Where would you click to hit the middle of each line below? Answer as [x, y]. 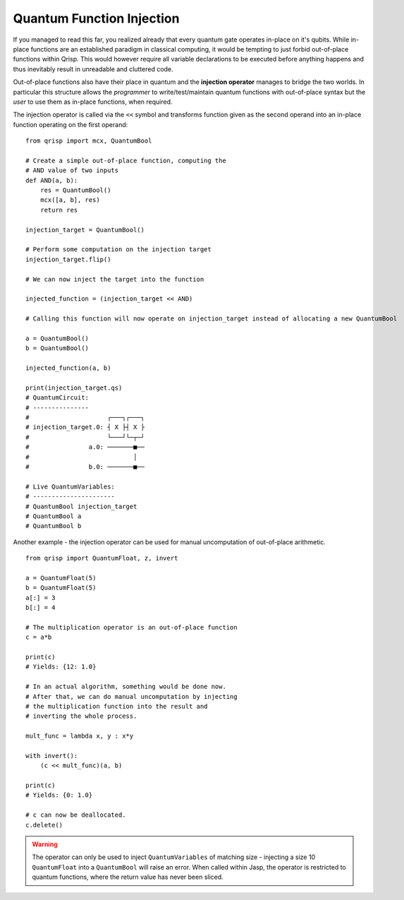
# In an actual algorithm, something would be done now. [126, 687]
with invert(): [52, 756]
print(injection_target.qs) [74, 388]
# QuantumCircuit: [57, 398]
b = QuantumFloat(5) [61, 588]
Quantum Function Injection [96, 18]
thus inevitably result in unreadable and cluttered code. [93, 69]
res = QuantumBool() [75, 190]
